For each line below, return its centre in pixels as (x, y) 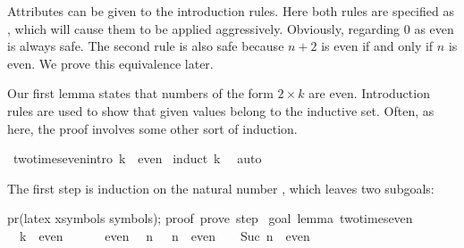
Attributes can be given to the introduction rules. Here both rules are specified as (231, 11)
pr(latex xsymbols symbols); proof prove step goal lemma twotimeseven (210, 218)
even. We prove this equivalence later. (110, 63)
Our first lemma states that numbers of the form (140, 93)
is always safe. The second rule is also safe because (146, 46)
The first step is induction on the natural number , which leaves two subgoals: (221, 188)
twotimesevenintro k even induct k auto (137, 158)
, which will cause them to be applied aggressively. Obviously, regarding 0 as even (231, 28)
